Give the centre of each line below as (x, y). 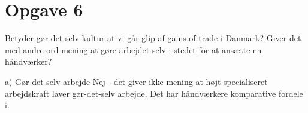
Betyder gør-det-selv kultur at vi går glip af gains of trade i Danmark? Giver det (153, 38)
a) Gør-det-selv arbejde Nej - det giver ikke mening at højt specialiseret (136, 81)
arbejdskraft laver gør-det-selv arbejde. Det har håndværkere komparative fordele (154, 93)
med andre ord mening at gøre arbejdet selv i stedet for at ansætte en (133, 49)
